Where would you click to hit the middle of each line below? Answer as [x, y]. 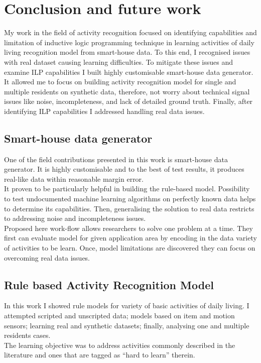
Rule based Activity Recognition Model [109, 284]
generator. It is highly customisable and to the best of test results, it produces [124, 169]
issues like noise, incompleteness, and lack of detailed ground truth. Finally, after [128, 101]
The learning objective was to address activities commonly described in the [120, 345]
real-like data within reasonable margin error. [74, 178]
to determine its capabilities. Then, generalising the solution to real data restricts [129, 208]
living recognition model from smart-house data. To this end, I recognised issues [127, 52]
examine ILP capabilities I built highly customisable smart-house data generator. [129, 72]
